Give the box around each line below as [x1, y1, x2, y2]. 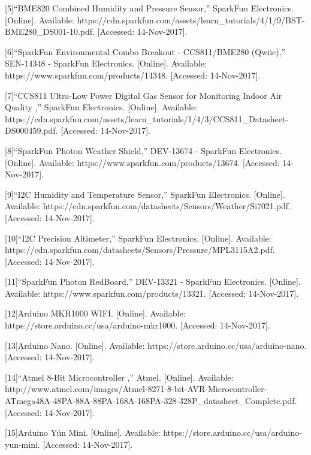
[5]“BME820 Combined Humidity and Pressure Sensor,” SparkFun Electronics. [5, 2, 294, 14]
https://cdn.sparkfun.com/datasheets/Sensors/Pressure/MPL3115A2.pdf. [5, 243, 275, 256]
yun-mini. [5, 438, 40, 450]
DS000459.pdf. [5, 124, 58, 137]
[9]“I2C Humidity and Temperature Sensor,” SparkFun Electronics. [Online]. [5, 188, 285, 200]
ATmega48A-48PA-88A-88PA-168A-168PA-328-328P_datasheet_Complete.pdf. [5, 394, 297, 407]
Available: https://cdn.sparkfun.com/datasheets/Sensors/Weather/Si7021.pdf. [5, 200, 291, 212]
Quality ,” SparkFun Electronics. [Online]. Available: [5, 101, 198, 113]
